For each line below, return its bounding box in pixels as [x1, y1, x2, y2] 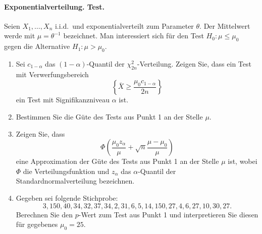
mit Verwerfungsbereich [16, 69, 89, 79]
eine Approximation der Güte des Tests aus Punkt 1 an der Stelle [16, 156, 219, 166]
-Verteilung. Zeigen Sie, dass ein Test [137, 58, 251, 69]
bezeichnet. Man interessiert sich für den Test [63, 30, 204, 41]
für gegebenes [16, 219, 58, 229]
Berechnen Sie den [16, 209, 73, 219]
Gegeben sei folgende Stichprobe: [16, 192, 118, 203]
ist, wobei [228, 156, 257, 166]
